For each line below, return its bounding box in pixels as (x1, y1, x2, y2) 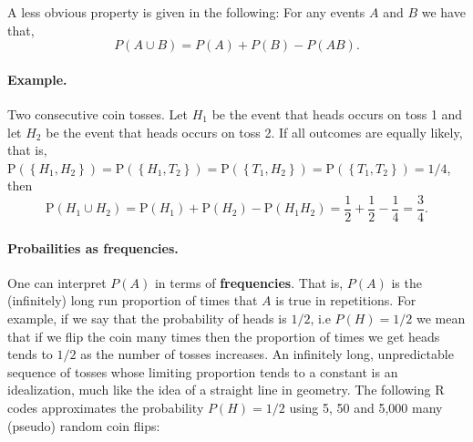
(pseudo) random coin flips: (7, 416, 160, 435)
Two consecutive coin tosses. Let (7, 104, 189, 123)
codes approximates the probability (7, 397, 204, 416)
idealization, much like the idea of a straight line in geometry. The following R (7, 380, 445, 399)
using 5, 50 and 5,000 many (289, 397, 443, 416)
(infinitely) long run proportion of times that (7, 291, 258, 310)
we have (421, 3, 466, 21)
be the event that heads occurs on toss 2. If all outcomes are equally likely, (46, 122, 463, 141)
